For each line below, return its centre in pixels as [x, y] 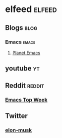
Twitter [17, 116]
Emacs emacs [20, 42]
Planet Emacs [26, 52]
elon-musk [19, 130]
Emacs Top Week [27, 99]
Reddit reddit [25, 85]
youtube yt [22, 68]
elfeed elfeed [31, 9]
